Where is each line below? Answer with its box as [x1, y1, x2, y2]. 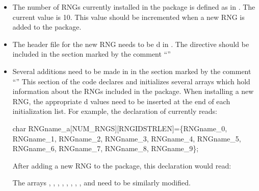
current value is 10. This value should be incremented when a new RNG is [12, 11, 245, 22]
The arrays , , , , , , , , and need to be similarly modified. [12, 177, 191, 188]
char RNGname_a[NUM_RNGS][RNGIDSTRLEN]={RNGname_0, [12, 123, 227, 133]
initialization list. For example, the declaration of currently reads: [12, 106, 217, 116]
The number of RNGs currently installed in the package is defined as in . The [12, 2, 255, 12]
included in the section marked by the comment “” [12, 49, 171, 59]
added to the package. [12, 21, 82, 32]
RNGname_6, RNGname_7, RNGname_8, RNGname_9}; [12, 143, 199, 154]
